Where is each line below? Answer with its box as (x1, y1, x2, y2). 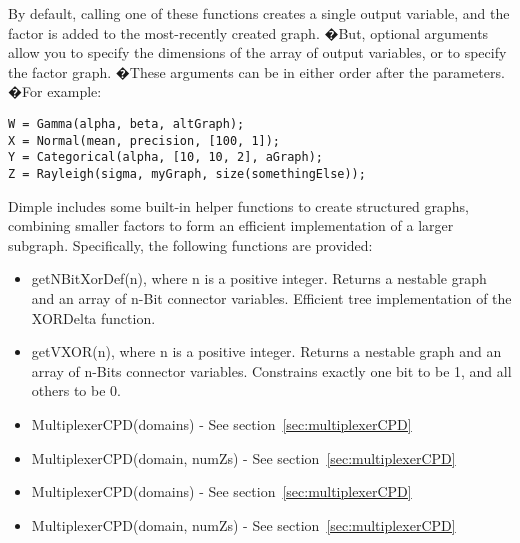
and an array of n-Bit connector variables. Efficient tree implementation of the (31, 287, 512, 308)
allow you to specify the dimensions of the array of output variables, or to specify (8, 42, 507, 63)
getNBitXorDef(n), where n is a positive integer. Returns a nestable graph (31, 268, 487, 289)
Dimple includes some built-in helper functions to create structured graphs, (8, 195, 469, 216)
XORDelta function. (31, 307, 156, 328)
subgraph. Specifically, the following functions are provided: (8, 234, 373, 255)
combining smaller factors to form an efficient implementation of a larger (8, 215, 454, 236)
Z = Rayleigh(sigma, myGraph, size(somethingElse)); (8, 166, 366, 181)
